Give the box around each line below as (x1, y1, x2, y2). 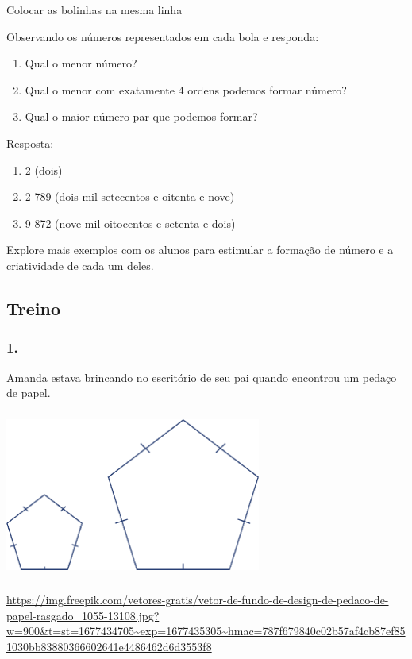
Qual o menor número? (25, 55, 137, 71)
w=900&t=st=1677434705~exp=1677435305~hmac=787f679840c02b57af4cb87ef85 (6, 622, 406, 639)
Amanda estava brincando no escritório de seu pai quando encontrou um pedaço (6, 368, 397, 385)
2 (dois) (25, 161, 63, 178)
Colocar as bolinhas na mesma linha (6, 2, 183, 17)
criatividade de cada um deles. (6, 256, 154, 273)
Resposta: (6, 134, 54, 151)
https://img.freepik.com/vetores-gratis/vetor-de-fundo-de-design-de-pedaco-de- (6, 592, 389, 607)
